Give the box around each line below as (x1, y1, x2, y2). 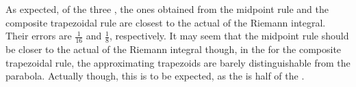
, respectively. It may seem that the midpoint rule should (109, 29, 349, 43)
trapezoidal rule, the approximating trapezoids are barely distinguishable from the (5, 55, 351, 69)
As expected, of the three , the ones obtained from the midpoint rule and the (5, 2, 329, 16)
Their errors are (5, 29, 72, 43)
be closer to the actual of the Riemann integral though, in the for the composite (5, 42, 342, 56)
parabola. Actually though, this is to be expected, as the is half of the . (5, 69, 305, 83)
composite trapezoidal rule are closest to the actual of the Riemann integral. (5, 15, 326, 29)
